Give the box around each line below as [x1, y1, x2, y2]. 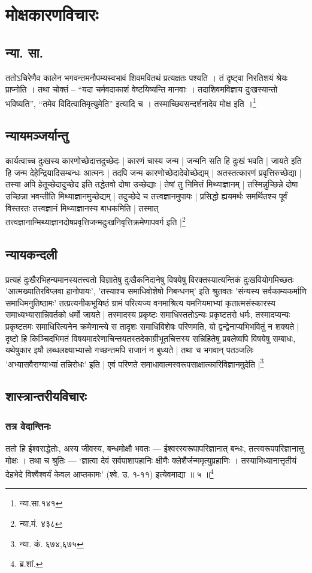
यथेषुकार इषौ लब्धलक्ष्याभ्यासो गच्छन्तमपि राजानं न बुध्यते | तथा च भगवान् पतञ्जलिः [5, 344, 254, 356]
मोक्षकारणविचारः [5, 2, 99, 26]
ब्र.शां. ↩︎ [19, 557, 43, 570]
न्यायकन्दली [5, 244, 57, 263]
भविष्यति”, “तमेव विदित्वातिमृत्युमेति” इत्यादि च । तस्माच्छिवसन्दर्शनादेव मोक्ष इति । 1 [5, 95, 256, 109]
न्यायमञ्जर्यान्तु [5, 126, 68, 145]
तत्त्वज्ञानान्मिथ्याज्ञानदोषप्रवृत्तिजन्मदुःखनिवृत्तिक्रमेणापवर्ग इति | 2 [5, 214, 186, 228]
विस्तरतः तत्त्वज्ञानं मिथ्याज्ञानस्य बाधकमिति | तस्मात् [5, 201, 159, 214]
